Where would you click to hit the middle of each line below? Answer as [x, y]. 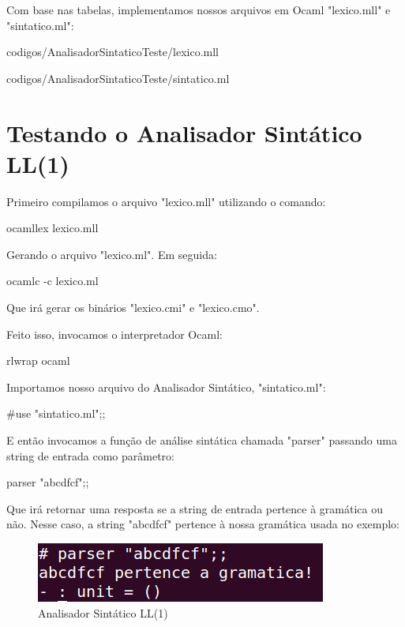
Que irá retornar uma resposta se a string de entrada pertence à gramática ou [195, 508]
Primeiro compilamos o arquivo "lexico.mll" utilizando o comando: [166, 201]
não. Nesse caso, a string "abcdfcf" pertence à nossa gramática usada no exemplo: [203, 524]
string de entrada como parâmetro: [90, 455]
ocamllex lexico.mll [52, 228]
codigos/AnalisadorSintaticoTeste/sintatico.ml [118, 78]
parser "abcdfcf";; [48, 482]
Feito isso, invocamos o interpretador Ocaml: [114, 334]
